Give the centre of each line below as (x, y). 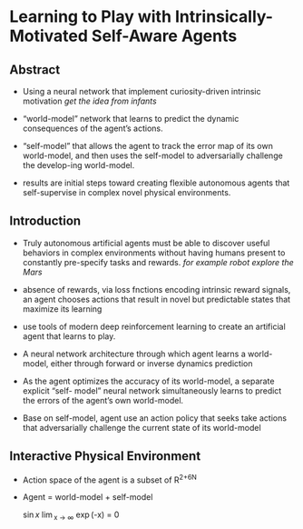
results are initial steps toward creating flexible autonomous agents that (156, 183)
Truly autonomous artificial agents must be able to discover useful (146, 243)
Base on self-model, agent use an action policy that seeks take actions (155, 418)
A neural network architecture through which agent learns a (134, 354)
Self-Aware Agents (164, 36)
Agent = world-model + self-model (88, 497)
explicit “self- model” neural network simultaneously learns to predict (152, 390)
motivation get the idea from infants (89, 101)
